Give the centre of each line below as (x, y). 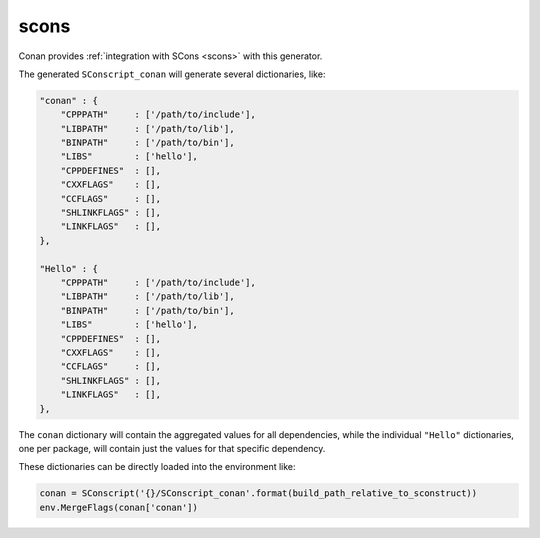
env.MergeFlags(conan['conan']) (119, 507)
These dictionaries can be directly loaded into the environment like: (157, 467)
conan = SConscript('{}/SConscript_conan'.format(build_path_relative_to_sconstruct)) (258, 493)
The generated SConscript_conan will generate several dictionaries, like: (172, 74)
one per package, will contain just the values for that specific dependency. (172, 448)
